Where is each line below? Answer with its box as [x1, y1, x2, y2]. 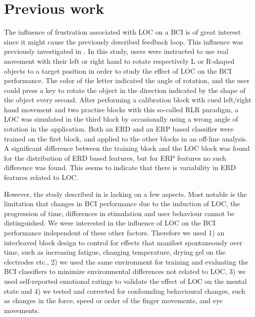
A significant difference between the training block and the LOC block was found [4, 143, 250, 153]
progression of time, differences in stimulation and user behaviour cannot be [4, 208, 235, 218]
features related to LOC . [4, 172, 79, 182]
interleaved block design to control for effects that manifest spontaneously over [4, 237, 243, 247]
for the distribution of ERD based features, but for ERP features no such [4, 152, 226, 163]
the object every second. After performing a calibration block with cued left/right [4, 94, 252, 105]
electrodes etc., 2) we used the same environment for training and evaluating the [4, 256, 249, 267]
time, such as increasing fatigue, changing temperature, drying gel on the [4, 247, 226, 257]
